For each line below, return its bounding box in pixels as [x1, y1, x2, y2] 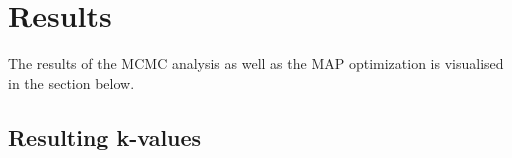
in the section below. [8, 72, 135, 93]
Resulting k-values [8, 121, 202, 152]
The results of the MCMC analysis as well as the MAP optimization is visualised [8, 53, 504, 74]
